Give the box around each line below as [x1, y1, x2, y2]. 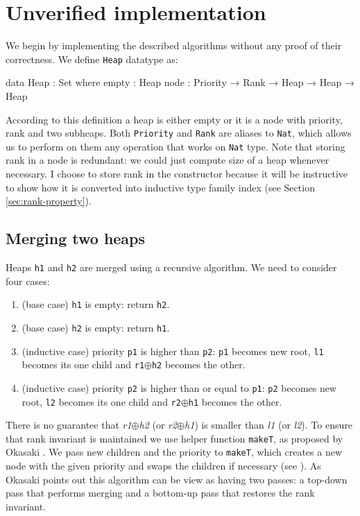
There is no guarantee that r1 [6, 418, 132, 432]
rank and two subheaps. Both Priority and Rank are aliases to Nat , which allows [6, 126, 352, 140]
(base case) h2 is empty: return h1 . [22, 320, 170, 334]
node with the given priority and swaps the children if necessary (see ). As [6, 458, 321, 473]
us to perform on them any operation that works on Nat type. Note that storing [6, 139, 345, 153]
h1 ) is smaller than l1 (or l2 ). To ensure [185, 418, 352, 432]
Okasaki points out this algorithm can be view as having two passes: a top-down [6, 472, 348, 486]
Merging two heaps [6, 227, 146, 249]
